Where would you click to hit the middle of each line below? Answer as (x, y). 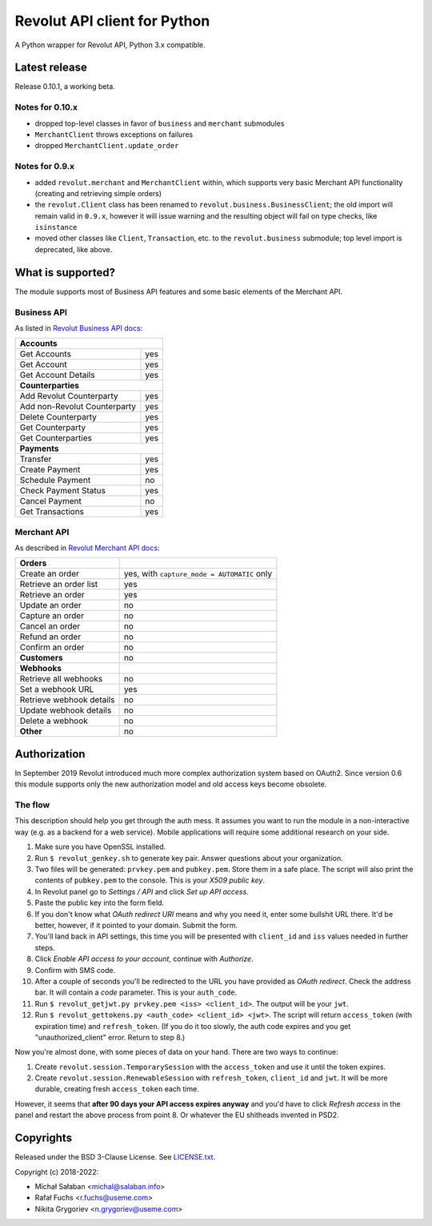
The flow (32, 805)
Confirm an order (52, 647)
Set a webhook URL (57, 689)
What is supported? (65, 272)
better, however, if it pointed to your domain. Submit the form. (136, 925)
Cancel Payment (50, 501)
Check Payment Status (62, 491)
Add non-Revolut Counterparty (78, 407)
